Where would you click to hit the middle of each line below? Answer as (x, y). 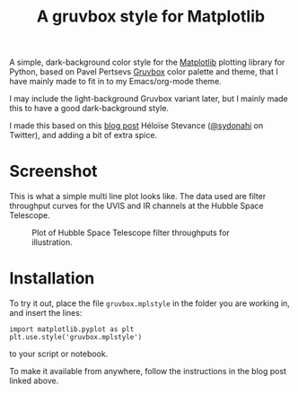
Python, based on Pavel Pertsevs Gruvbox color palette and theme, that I (144, 72)
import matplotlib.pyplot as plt (72, 329)
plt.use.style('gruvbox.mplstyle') (76, 337)
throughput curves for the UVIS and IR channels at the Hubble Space (137, 206)
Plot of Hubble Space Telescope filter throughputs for (131, 233)
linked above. (34, 381)
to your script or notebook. (59, 354)
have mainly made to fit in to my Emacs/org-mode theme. (115, 82)
